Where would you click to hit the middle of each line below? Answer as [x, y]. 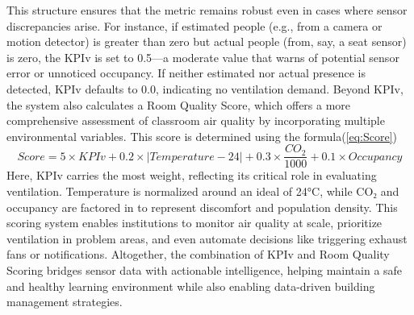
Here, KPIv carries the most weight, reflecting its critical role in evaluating [192, 175]
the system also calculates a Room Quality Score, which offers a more [179, 104]
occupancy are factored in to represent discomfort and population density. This [202, 207]
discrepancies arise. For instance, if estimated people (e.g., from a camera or [194, 25]
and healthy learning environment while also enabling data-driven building [191, 286]
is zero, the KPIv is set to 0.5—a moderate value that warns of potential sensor [203, 57]
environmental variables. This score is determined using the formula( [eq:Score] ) [202, 136]
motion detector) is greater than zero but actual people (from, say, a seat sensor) [207, 41]
